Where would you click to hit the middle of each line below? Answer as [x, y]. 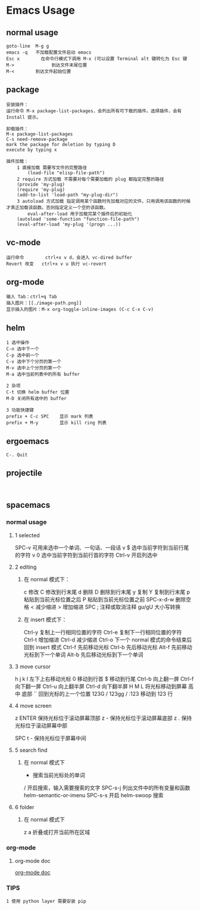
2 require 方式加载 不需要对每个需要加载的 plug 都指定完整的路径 [90, 179]
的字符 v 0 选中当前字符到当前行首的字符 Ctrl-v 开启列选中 [86, 555]
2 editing [26, 567]
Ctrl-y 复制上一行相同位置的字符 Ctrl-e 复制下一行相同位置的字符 [103, 632]
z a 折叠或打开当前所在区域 [57, 832]
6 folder [24, 807]
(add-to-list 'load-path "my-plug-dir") [68, 195]
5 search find [31, 750]
